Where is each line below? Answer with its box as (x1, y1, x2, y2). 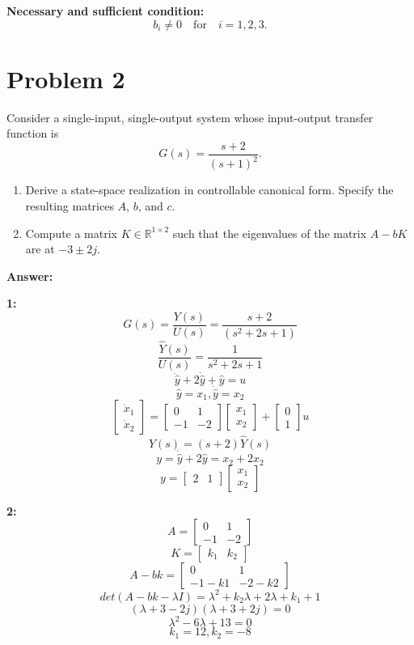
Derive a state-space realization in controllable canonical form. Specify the (25, 181, 394, 198)
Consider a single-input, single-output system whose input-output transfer (6, 108, 374, 125)
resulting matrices (25, 197, 114, 214)
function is (6, 125, 59, 142)
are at (25, 240, 55, 257)
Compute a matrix (25, 224, 118, 241)
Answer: (6, 267, 53, 284)
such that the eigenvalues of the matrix (172, 224, 367, 241)
